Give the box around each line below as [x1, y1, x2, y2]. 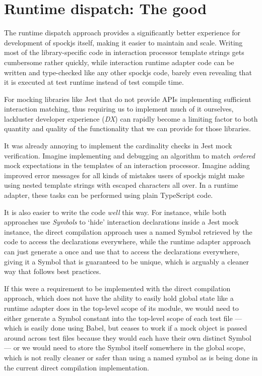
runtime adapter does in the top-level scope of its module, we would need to [4, 302, 239, 313]
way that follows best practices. [4, 266, 101, 277]
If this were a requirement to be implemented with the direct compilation [4, 283, 231, 293]
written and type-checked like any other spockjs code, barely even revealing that [4, 67, 252, 77]
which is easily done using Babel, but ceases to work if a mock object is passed [4, 323, 247, 333]
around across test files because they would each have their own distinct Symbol [4, 332, 251, 343]
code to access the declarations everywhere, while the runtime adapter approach [4, 236, 251, 247]
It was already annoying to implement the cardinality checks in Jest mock [4, 140, 232, 151]
